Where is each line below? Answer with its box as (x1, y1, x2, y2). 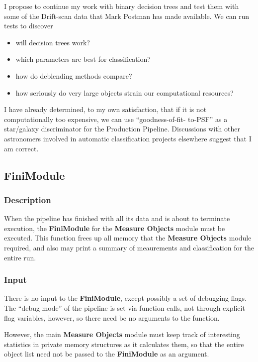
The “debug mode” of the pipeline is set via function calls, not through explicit (4, 302, 245, 313)
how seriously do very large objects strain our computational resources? (15, 87, 234, 98)
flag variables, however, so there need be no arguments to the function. (4, 312, 220, 323)
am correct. (4, 143, 39, 153)
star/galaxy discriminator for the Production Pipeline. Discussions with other (4, 123, 241, 134)
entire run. (4, 252, 36, 262)
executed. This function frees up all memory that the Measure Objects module (4, 233, 252, 243)
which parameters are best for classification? (15, 54, 151, 64)
